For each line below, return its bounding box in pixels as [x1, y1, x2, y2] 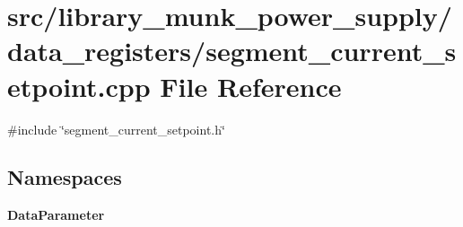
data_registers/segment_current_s [7, 32, 457, 69]
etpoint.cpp [7, 67, 151, 104]
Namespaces [7, 163, 122, 191]
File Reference [160, 67, 342, 104]
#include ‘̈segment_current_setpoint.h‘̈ [7, 119, 225, 138]
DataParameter [7, 205, 105, 224]
